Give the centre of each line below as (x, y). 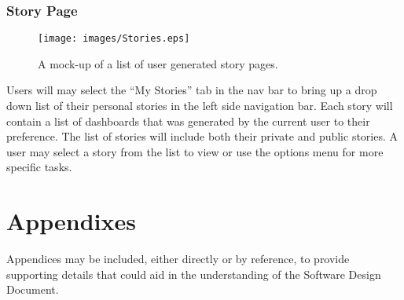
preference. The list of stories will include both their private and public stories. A (202, 136)
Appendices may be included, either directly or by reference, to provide (178, 259)
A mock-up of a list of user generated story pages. (158, 63)
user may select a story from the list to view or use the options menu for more (195, 151)
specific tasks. (39, 167)
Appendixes (71, 221)
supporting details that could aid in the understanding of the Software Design (194, 274)
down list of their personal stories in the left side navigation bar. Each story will (200, 106)
